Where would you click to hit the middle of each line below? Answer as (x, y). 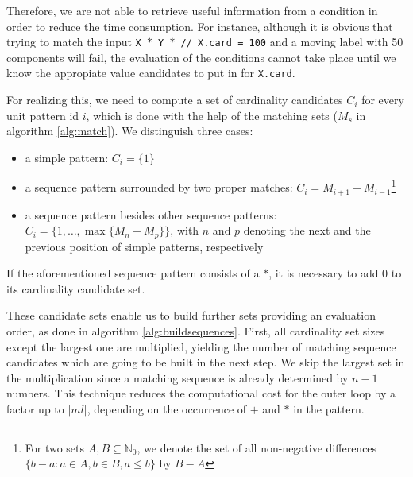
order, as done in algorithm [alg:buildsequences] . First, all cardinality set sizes (196, 331)
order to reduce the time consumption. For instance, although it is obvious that (200, 26)
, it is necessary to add (324, 273)
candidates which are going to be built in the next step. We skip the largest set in (206, 362)
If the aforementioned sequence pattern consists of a (133, 273)
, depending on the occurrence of (167, 408)
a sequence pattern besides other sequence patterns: (151, 214)
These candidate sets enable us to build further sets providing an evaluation (191, 315)
